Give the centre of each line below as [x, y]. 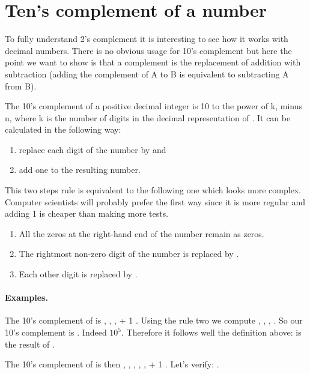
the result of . [30, 344]
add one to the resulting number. [80, 170]
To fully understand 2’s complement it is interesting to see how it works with [147, 39]
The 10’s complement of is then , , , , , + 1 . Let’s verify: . [112, 364]
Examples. [26, 297]
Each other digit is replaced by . [78, 274]
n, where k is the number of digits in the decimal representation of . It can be [148, 117]
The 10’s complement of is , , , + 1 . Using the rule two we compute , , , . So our [154, 320]
